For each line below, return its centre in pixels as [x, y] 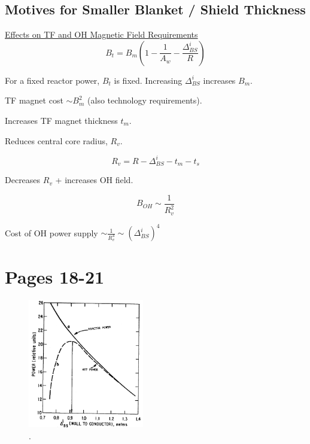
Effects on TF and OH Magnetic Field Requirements [101, 34]
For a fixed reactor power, [52, 80]
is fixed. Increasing [148, 80]
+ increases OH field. [94, 180]
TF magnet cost [34, 100]
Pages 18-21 [55, 277]
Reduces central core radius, [56, 140]
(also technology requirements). [145, 100]
